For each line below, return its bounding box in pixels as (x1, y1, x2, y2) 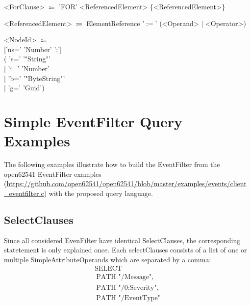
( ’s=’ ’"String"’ (4, 54, 50, 64)
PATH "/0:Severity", (96, 284, 159, 291)
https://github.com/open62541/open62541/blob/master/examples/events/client (6, 178, 247, 189)
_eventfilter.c (4, 188, 44, 198)
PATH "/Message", (96, 274, 154, 281)
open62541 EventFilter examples (4, 168, 101, 179)
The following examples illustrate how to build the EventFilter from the (4, 159, 220, 169)
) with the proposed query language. (44, 188, 153, 198)
